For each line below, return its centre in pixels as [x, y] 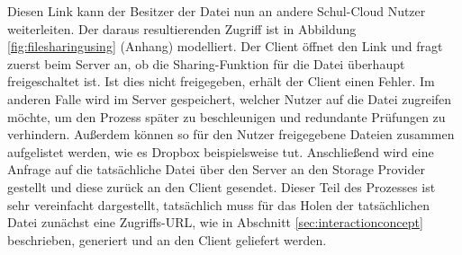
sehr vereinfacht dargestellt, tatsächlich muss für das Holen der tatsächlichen [218, 204]
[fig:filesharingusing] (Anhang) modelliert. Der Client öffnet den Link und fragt [225, 46]
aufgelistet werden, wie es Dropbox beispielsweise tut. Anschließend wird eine [221, 151]
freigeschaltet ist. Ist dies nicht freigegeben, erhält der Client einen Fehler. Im [221, 81]
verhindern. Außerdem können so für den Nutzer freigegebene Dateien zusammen [231, 134]
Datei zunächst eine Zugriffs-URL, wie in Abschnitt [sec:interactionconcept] [215, 222]
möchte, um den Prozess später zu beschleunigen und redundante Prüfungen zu [226, 116]
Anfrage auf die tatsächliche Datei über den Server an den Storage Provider [216, 169]
